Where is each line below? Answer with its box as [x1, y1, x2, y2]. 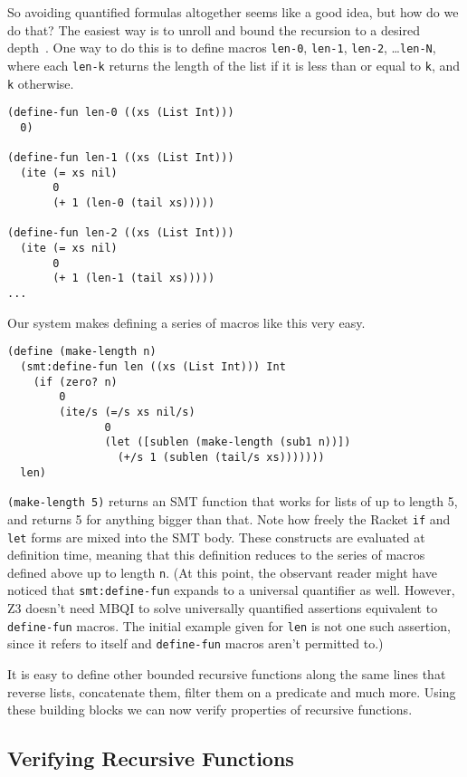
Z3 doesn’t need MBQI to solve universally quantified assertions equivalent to [7, 599, 438, 618]
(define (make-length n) [7, 345, 157, 359]
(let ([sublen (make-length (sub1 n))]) [104, 436, 351, 449]
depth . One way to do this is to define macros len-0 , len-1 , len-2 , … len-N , [7, 38, 436, 57]
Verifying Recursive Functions [7, 744, 294, 772]
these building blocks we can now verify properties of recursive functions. [7, 700, 413, 719]
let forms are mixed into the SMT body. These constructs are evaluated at [7, 527, 425, 546]
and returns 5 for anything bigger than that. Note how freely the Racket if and [7, 509, 451, 528]
